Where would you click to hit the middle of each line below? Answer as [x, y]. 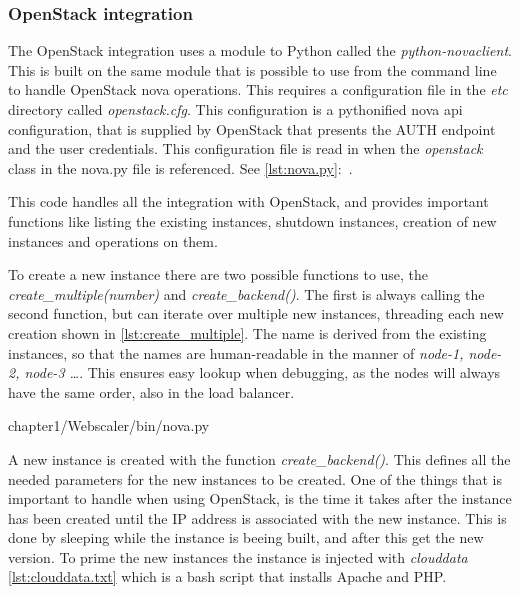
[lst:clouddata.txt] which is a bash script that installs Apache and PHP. [227, 576]
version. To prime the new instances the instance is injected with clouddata [238, 556]
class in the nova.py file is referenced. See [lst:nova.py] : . [180, 167]
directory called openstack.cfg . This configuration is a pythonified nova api [235, 109]
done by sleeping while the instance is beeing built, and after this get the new [246, 537]
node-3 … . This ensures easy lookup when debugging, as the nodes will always [262, 372]
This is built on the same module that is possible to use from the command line [252, 69]
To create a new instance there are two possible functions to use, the [218, 274]
